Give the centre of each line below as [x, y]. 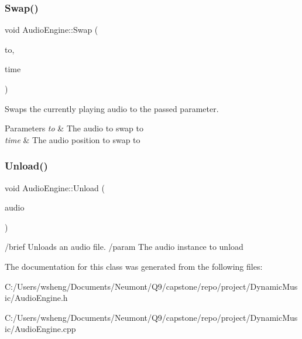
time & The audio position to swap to [73, 139]
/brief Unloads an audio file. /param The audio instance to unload [124, 247]
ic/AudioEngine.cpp [40, 329]
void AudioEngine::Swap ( [52, 30]
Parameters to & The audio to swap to [74, 128]
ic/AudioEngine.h [36, 298]
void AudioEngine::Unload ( [55, 187]
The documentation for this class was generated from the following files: [134, 266]
